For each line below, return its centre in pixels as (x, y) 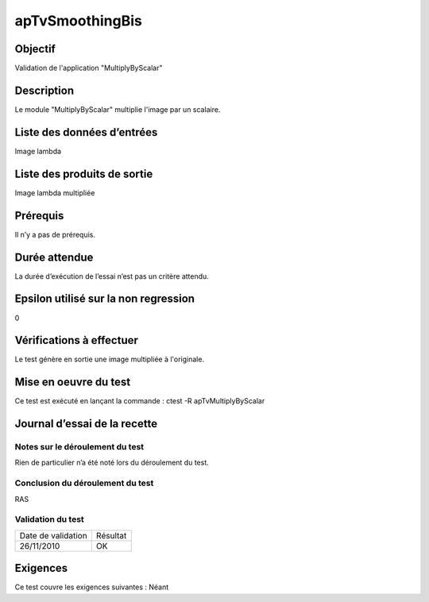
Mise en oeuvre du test (73, 382)
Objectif (35, 49)
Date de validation (53, 535)
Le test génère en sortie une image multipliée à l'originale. (110, 359)
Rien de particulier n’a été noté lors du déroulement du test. (112, 463)
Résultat (111, 535)
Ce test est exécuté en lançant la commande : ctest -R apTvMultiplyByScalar (140, 401)
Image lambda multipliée (55, 193)
